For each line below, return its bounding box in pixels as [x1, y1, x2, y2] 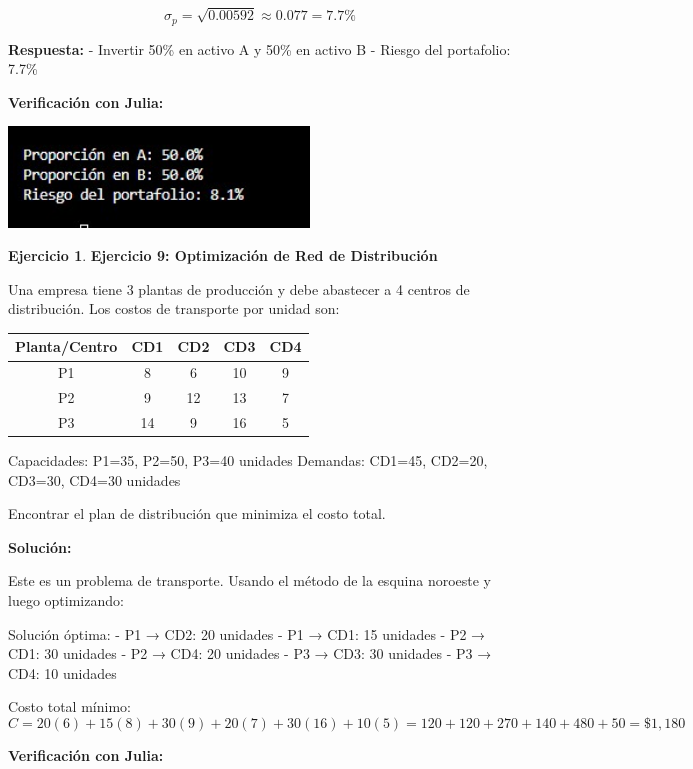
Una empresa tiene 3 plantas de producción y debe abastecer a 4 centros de [8, 278, 470, 299]
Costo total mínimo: [8, 696, 131, 717]
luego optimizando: [8, 590, 124, 611]
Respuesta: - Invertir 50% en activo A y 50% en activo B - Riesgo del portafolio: [8, 38, 511, 59]
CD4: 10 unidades [8, 662, 117, 683]
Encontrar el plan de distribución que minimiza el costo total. [8, 503, 386, 524]
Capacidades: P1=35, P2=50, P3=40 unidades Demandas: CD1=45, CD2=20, [8, 450, 488, 471]
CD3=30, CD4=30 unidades [8, 469, 181, 490]
